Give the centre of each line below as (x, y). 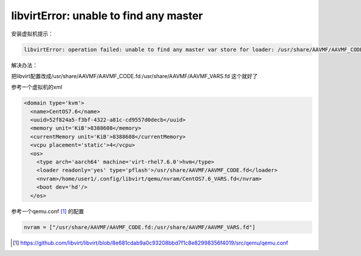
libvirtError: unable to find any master (107, 16)
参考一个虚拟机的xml (37, 87)
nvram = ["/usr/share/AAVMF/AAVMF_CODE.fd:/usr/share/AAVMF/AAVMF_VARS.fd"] (140, 227)
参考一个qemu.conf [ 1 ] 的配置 (48, 211)
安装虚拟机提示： (32, 34)
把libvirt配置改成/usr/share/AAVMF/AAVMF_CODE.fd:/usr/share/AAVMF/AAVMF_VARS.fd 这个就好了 (134, 76)
